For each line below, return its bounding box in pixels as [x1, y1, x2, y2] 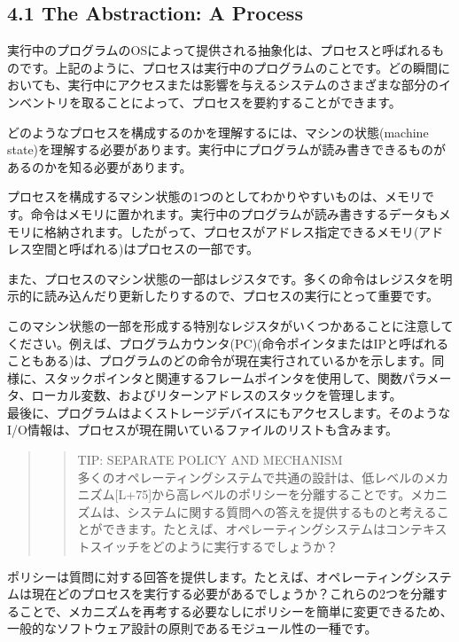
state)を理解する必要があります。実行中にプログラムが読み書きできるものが [7, 140, 446, 159]
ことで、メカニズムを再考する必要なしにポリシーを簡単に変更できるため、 [19, 601, 453, 620]
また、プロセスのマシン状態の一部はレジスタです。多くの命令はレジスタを [7, 269, 440, 287]
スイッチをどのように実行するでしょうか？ [89, 537, 338, 556]
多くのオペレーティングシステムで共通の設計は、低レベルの [77, 467, 424, 486]
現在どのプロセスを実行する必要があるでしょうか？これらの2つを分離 [31, 584, 435, 603]
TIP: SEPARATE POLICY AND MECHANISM [77, 450, 343, 469]
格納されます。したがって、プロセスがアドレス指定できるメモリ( [43, 222, 419, 240]
